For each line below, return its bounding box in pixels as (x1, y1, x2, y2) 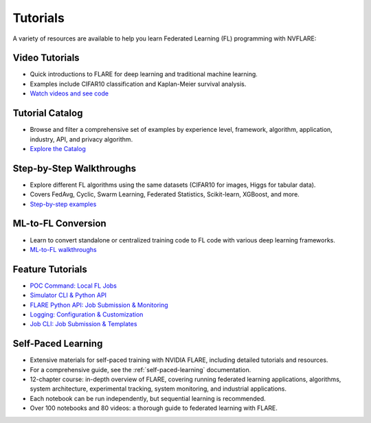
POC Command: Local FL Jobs (30, 282, 117, 290)
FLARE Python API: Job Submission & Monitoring (30, 301, 168, 309)
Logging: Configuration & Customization (30, 310, 144, 319)
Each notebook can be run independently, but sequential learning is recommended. (30, 394, 266, 402)
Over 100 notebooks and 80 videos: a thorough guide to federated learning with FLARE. (30, 404, 278, 412)
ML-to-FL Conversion (12, 218, 106, 229)
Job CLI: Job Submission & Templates (30, 320, 137, 328)
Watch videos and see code (30, 89, 109, 98)
